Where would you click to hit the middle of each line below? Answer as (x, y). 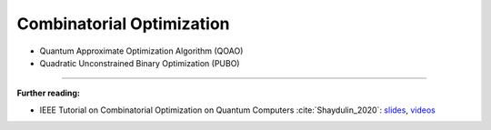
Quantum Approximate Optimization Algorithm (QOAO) (141, 51)
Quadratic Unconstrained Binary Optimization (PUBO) (140, 63)
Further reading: (49, 93)
